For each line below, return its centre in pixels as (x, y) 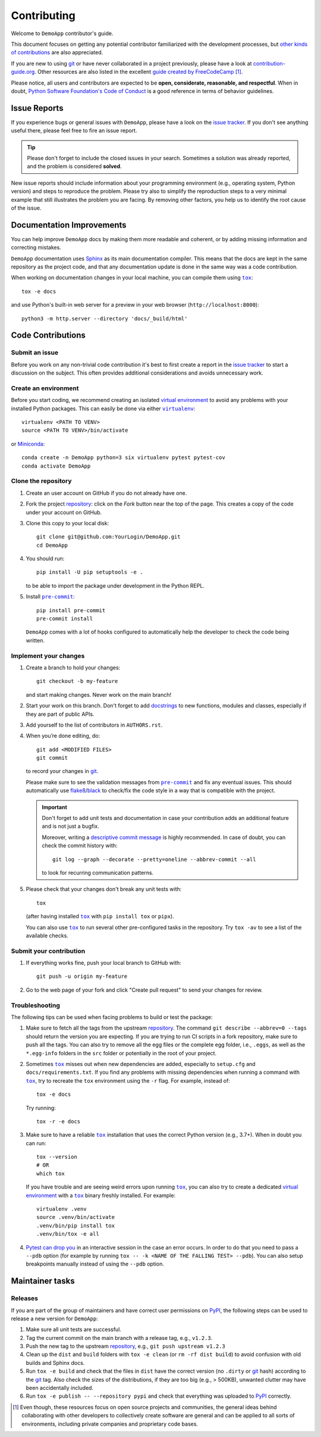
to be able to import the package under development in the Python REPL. (115, 585)
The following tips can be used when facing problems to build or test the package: (112, 1017)
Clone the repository (41, 481)
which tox (51, 1173)
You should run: (45, 559)
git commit (52, 758)
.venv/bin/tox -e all (68, 1234)
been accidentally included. (60, 1388)
